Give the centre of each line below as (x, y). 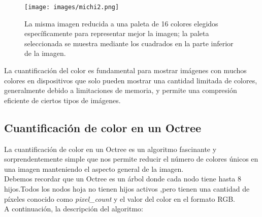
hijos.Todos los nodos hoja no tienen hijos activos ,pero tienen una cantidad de (127, 188)
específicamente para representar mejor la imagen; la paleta (117, 33)
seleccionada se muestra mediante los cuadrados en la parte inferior (129, 43)
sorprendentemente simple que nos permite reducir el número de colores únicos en (131, 159)
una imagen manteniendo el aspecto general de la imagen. (94, 168)
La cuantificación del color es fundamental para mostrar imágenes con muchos (125, 70)
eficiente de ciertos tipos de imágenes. (62, 100)
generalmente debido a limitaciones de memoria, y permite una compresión (121, 90)
